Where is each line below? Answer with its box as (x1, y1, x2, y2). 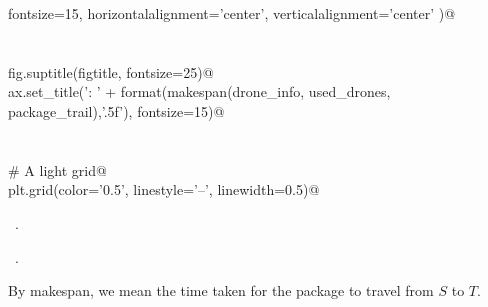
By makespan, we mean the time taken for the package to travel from (8, 280, 434, 301)
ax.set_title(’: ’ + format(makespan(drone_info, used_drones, (8, 81, 391, 102)
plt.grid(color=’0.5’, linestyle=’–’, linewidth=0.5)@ (8, 179, 320, 200)
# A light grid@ (8, 159, 107, 180)
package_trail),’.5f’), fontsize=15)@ (8, 100, 225, 121)
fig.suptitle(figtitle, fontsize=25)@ (8, 61, 214, 82)
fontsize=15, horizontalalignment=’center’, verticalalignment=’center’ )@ (8, 3, 456, 23)
